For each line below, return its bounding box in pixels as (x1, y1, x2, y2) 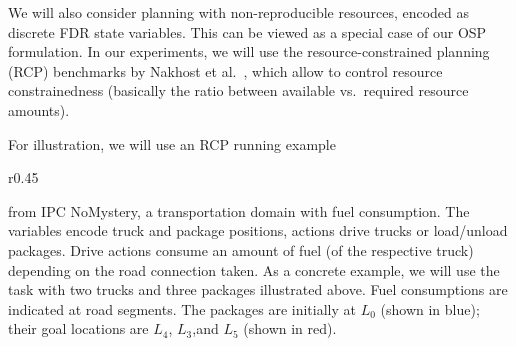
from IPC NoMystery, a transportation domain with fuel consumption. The (8, 200, 470, 221)
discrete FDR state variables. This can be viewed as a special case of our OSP (8, 21, 487, 42)
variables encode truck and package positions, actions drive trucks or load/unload (8, 220, 508, 241)
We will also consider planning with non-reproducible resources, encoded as (8, 2, 470, 22)
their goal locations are (8, 318, 149, 339)
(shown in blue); (380, 298, 480, 319)
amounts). (8, 99, 70, 120)
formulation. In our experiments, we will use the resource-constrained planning (8, 41, 490, 62)
